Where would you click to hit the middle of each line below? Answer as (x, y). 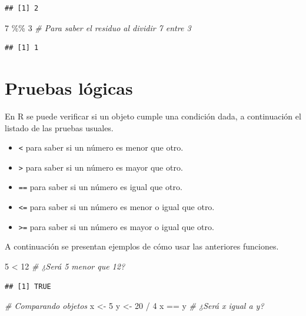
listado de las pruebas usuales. (59, 127)
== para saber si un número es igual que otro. (100, 187)
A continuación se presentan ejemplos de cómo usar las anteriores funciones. (142, 246)
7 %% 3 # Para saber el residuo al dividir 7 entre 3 (98, 27)
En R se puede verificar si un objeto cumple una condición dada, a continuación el (153, 116)
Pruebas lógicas (69, 87)
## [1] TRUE (28, 286)
